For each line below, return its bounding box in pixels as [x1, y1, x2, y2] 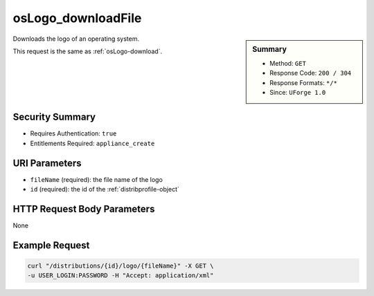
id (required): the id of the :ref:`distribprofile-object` [30, 185, 179, 194]
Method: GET [269, 59, 306, 67]
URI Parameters [12, 157, 82, 169]
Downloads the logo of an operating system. [12, 35, 140, 43]
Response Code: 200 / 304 [269, 69, 352, 77]
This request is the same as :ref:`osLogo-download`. [12, 47, 163, 55]
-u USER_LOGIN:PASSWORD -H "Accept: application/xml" [27, 272, 214, 279]
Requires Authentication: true [30, 129, 117, 138]
